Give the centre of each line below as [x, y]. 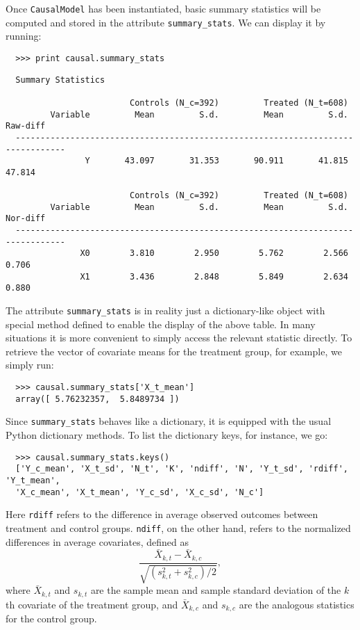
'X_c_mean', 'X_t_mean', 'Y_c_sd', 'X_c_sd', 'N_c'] [140, 492]
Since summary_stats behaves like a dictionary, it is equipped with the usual [169, 421]
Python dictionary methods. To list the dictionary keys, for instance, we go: [167, 435]
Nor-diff [26, 219]
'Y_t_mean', [33, 480]
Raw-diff [26, 126]
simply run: [30, 365]
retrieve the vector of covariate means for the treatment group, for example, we [174, 351]
